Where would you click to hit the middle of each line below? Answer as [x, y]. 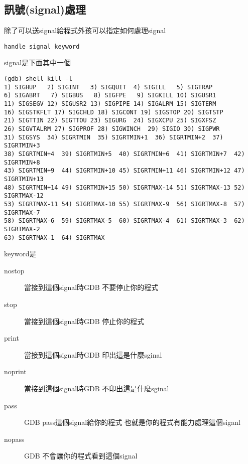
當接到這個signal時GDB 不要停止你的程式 [91, 287]
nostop [14, 270]
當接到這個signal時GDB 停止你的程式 [84, 321]
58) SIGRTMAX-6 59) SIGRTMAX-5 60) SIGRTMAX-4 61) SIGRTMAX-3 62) [125, 221]
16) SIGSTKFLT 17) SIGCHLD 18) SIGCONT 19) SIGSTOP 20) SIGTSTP [114, 112]
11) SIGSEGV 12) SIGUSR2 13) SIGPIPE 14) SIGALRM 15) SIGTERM [110, 104]
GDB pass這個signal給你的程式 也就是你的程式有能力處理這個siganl [132, 422]
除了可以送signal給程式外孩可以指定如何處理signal [85, 30]
